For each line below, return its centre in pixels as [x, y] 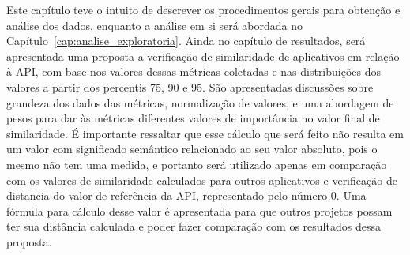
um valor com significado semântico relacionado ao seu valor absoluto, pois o [192, 149]
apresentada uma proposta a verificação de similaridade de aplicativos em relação [203, 56]
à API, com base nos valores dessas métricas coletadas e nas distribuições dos [194, 71]
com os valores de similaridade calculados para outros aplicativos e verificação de [202, 180]
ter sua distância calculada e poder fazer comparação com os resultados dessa [194, 226]
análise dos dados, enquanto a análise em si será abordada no [155, 25]
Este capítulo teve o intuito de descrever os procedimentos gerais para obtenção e [203, 9]
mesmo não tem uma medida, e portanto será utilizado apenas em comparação [197, 164]
